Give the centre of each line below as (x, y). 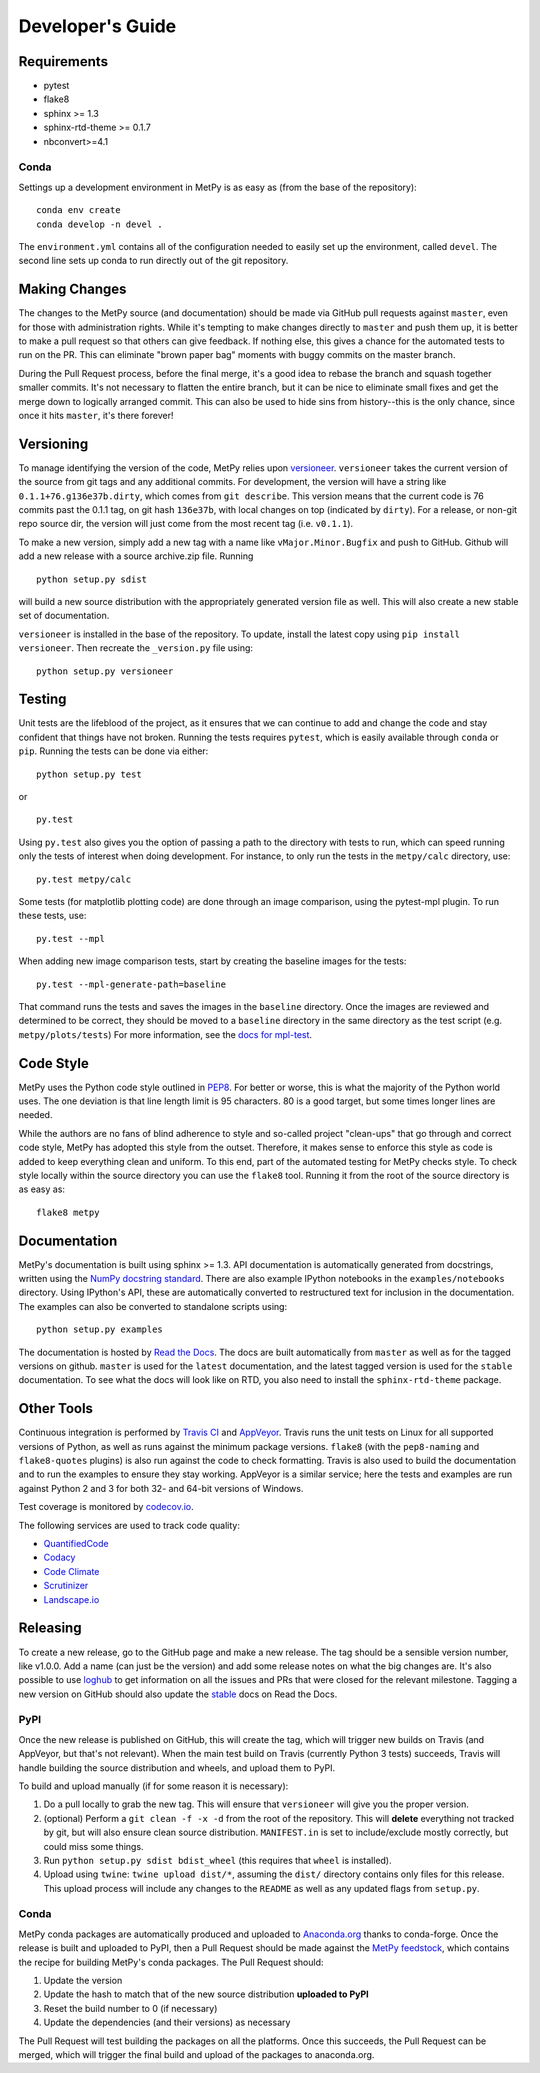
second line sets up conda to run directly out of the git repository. (153, 261)
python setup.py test (89, 774)
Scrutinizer (66, 1586)
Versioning (53, 443)
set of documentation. (64, 616)
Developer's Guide (97, 26)
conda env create (78, 210)
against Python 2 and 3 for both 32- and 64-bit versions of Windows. (161, 1488)
